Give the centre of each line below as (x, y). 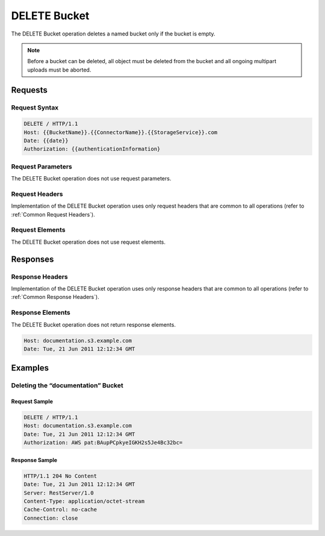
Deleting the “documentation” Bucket (67, 386)
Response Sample (34, 460)
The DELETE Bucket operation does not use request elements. (88, 242)
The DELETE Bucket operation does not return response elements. (93, 324)
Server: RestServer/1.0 (59, 493)
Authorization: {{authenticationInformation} (92, 149)
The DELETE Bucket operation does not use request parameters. (91, 179)
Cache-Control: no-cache (60, 510)
